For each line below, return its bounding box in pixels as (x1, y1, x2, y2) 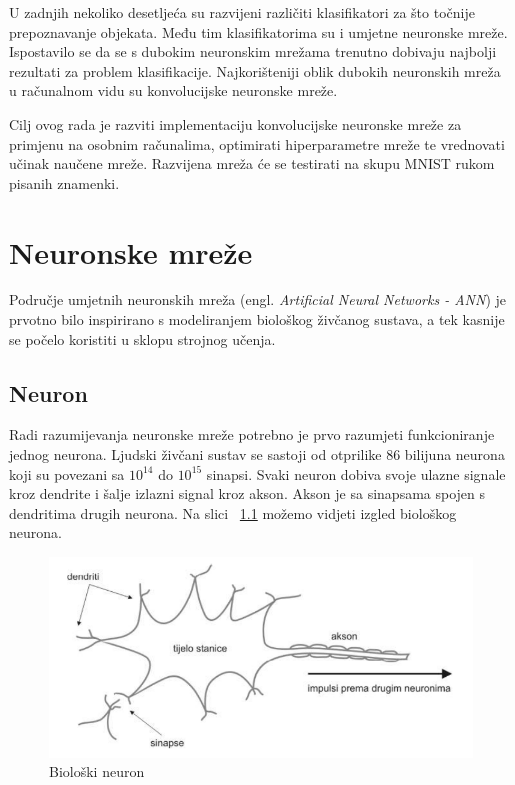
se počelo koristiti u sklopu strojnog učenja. (9, 328, 276, 349)
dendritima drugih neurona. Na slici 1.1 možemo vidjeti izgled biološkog (9, 502, 457, 523)
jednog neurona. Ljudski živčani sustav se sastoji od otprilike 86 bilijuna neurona (9, 444, 505, 465)
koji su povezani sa (9, 463, 125, 484)
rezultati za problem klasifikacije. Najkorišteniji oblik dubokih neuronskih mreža (9, 60, 501, 81)
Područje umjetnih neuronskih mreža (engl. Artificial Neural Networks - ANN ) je (9, 289, 506, 310)
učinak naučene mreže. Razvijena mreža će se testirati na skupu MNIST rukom (9, 153, 495, 174)
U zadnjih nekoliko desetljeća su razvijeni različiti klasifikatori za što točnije (9, 2, 475, 22)
